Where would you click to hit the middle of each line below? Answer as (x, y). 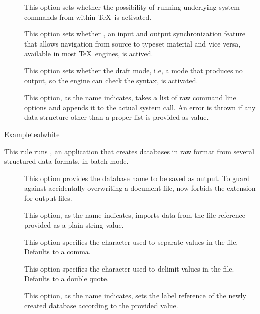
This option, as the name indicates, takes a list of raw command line (130, 97)
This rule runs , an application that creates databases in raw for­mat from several (129, 151)
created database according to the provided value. (101, 305)
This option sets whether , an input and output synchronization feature (135, 34)
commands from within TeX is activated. (88, 16)
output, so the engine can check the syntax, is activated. (111, 80)
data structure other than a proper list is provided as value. (117, 117)
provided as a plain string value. (74, 225)
